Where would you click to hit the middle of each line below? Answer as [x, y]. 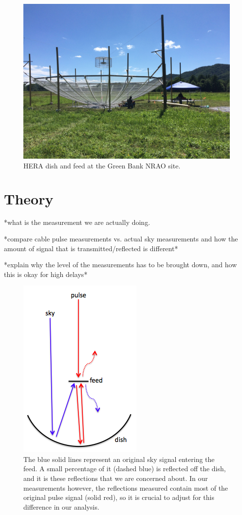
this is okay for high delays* [46, 274]
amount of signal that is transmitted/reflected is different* [91, 248]
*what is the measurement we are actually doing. [77, 222]
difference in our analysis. [61, 506]
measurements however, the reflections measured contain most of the [126, 487]
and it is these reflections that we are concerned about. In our [116, 478]
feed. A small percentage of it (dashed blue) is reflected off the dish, [125, 469]
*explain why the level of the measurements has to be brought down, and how [121, 265]
